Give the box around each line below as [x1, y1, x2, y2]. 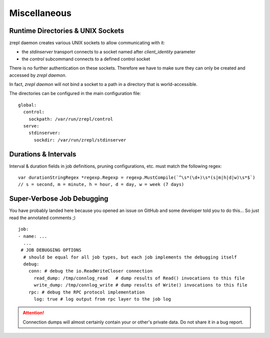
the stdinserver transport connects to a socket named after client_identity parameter [21, 49, 196, 55]
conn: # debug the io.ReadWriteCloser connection [28, 268, 152, 274]
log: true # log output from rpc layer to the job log [33, 296, 171, 302]
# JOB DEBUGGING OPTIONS [20, 247, 82, 253]
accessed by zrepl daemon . [9, 72, 67, 78]
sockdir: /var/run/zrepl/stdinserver [33, 137, 126, 142]
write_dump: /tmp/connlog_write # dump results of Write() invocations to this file [33, 282, 247, 288]
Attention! [22, 310, 44, 316]
